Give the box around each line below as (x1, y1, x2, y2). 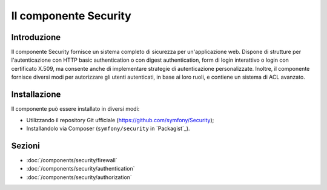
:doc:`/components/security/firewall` (26, 156, 117, 163)
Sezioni (11, 140, 41, 151)
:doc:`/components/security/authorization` (26, 173, 133, 181)
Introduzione (11, 32, 61, 42)
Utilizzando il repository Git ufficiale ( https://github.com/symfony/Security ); (26, 116, 214, 123)
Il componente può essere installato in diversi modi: (11, 105, 140, 113)
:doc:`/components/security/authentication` (26, 165, 135, 172)
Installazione (11, 90, 61, 100)
